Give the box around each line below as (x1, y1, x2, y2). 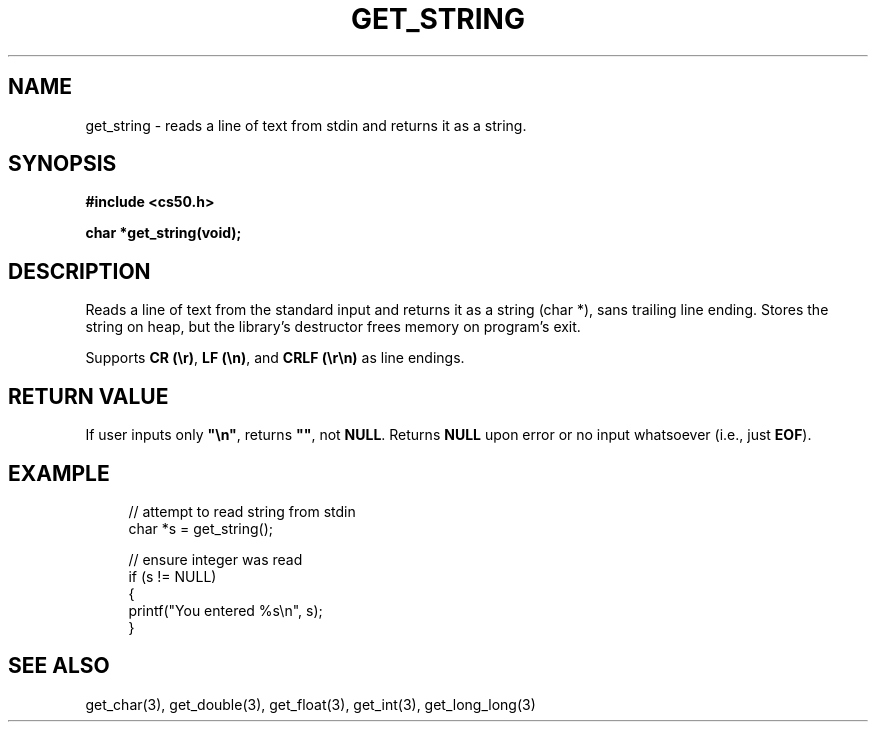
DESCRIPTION (8, 258, 151, 284)
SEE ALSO (8, 653, 110, 679)
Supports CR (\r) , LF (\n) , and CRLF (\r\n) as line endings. (85, 349, 465, 367)
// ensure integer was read (128, 550, 303, 568)
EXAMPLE (8, 460, 110, 486)
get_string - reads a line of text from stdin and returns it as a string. (85, 116, 527, 134)
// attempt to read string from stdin (128, 502, 356, 520)
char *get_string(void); (85, 224, 242, 242)
